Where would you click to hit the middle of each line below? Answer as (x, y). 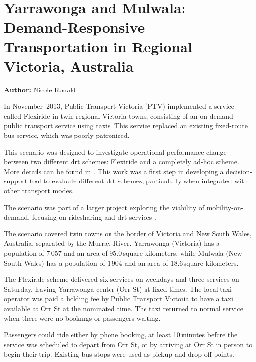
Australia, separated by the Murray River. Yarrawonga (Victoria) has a (112, 243)
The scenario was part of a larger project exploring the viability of (104, 207)
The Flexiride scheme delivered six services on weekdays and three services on (122, 279)
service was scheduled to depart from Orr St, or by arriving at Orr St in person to (128, 344)
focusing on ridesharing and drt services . (94, 217)
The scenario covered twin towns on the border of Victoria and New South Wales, (128, 233)
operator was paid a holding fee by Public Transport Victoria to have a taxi (119, 298)
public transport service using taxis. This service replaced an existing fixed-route (126, 125)
